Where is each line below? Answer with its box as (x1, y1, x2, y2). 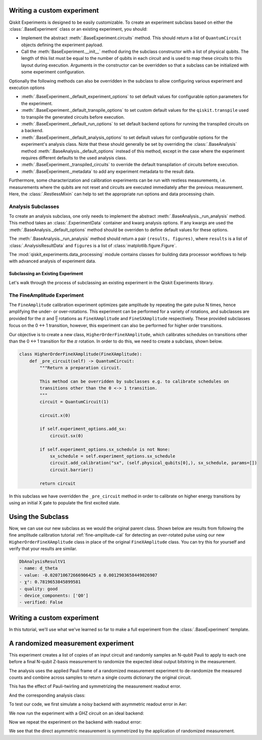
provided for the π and (9, 315, 54, 321)
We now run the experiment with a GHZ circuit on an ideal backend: (9, 710, 144, 716)
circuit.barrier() (49, 467, 94, 472)
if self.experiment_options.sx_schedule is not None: (39, 447, 170, 452)
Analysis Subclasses (9, 203, 59, 210)
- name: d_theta (19, 566, 58, 571)
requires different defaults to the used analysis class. (21, 155, 127, 160)
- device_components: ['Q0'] (19, 593, 89, 598)
